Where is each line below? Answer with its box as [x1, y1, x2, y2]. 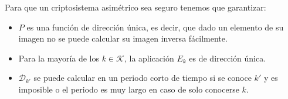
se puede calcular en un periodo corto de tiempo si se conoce [33, 71, 252, 84]
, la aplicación [124, 52, 174, 64]
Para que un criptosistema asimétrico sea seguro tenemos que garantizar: [5, 1, 266, 13]
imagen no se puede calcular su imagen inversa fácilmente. [18, 32, 228, 45]
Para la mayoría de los [18, 52, 100, 64]
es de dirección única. [189, 52, 266, 64]
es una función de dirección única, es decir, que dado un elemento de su [26, 21, 284, 33]
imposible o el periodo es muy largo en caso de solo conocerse [18, 83, 239, 95]
